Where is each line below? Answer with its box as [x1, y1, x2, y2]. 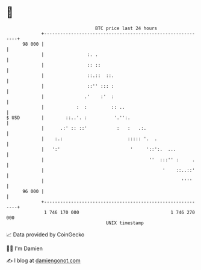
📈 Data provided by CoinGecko [6, 231, 85, 238]
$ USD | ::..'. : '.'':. [6, 114, 131, 121]
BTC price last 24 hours [95, 25, 158, 31]
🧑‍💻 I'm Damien [6, 245, 43, 252]
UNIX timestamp [105, 219, 144, 226]
